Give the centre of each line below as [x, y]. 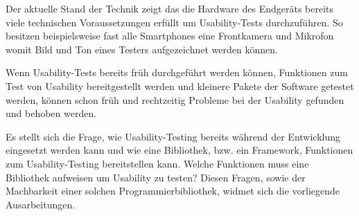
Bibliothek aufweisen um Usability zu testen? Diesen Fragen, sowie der [156, 177]
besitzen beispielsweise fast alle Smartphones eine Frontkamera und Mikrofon [170, 36]
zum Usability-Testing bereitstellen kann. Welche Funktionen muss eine [157, 163]
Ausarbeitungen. [41, 204]
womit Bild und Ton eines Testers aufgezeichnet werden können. [142, 49]
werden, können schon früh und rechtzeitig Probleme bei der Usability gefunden [175, 99]
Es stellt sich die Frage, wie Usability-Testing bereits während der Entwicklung [173, 136]
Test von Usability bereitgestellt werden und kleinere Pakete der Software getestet [180, 85]
